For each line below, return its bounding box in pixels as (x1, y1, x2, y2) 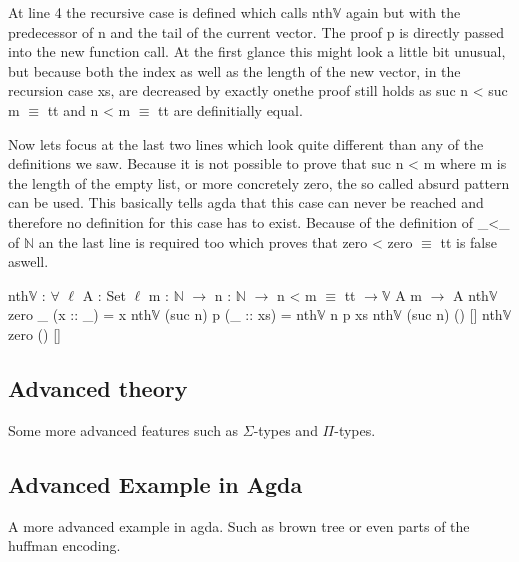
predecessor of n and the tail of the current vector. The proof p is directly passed (8, 21, 505, 42)
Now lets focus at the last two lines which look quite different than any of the (8, 133, 484, 154)
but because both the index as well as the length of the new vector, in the (8, 60, 461, 81)
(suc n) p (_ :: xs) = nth (164, 304, 317, 325)
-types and (253, 419, 318, 440)
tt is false (440, 231, 497, 252)
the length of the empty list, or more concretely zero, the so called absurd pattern (8, 172, 510, 193)
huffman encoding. (8, 535, 121, 556)
